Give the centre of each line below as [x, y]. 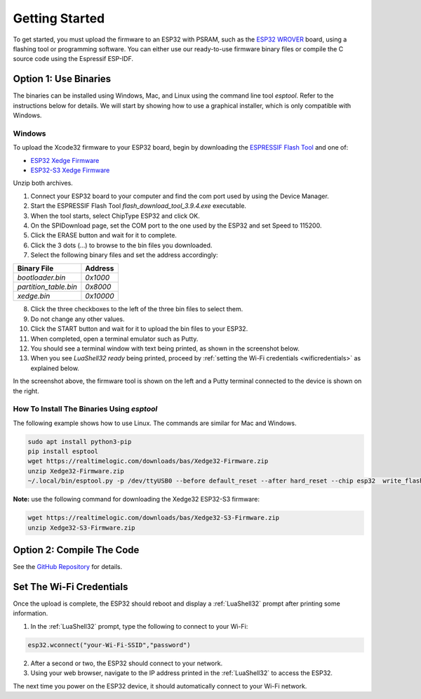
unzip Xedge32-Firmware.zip [76, 471]
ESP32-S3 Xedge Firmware [70, 170]
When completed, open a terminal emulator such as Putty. [114, 339]
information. [31, 613]
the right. [26, 391]
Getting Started [59, 18]
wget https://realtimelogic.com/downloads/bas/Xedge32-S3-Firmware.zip [154, 518]
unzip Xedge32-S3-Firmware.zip [82, 528]
